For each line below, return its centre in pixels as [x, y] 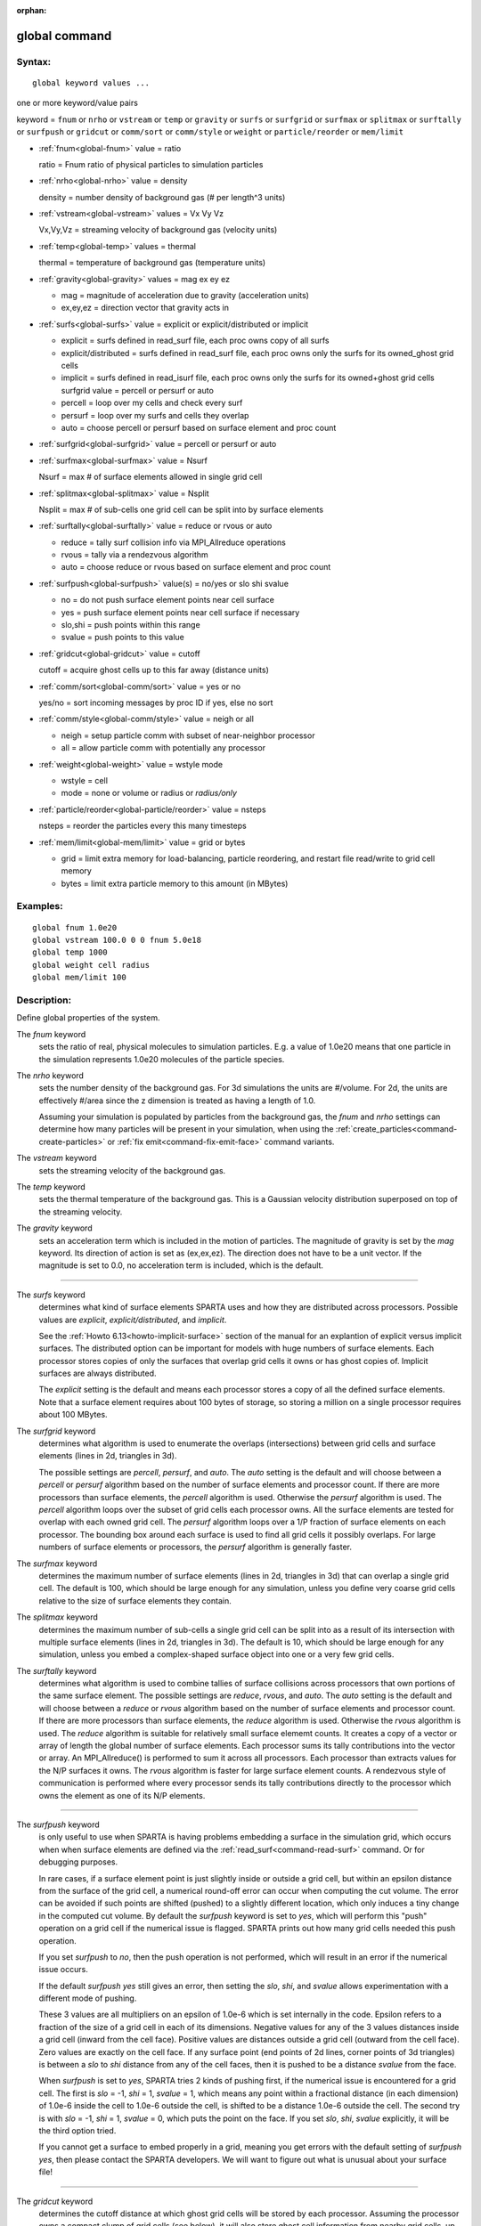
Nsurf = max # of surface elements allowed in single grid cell [151, 477]
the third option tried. [77, 2130]
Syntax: [34, 61]
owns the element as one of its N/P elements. [122, 1795]
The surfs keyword [51, 1295]
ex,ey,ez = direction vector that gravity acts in [145, 308]
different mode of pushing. [88, 1998]
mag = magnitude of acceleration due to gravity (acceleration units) [185, 296]
